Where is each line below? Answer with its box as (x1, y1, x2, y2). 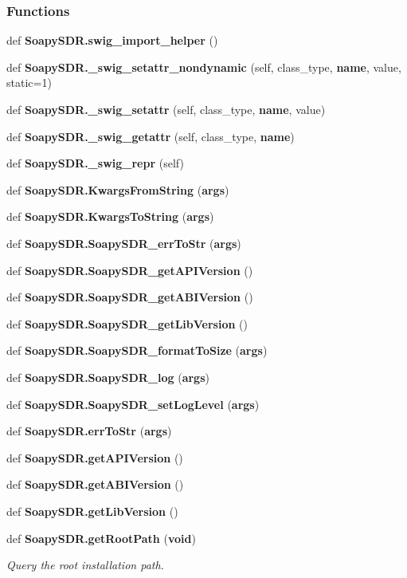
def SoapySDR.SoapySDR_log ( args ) (6, 368, 209, 385)
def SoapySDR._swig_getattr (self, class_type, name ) (6, 128, 295, 144)
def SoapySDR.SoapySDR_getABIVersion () (6, 289, 253, 305)
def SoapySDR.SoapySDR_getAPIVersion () (6, 261, 253, 278)
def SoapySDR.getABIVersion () (6, 476, 184, 493)
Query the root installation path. (6, 556, 164, 573)
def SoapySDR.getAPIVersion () (6, 449, 183, 466)
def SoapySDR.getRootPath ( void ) (6, 529, 196, 546)
